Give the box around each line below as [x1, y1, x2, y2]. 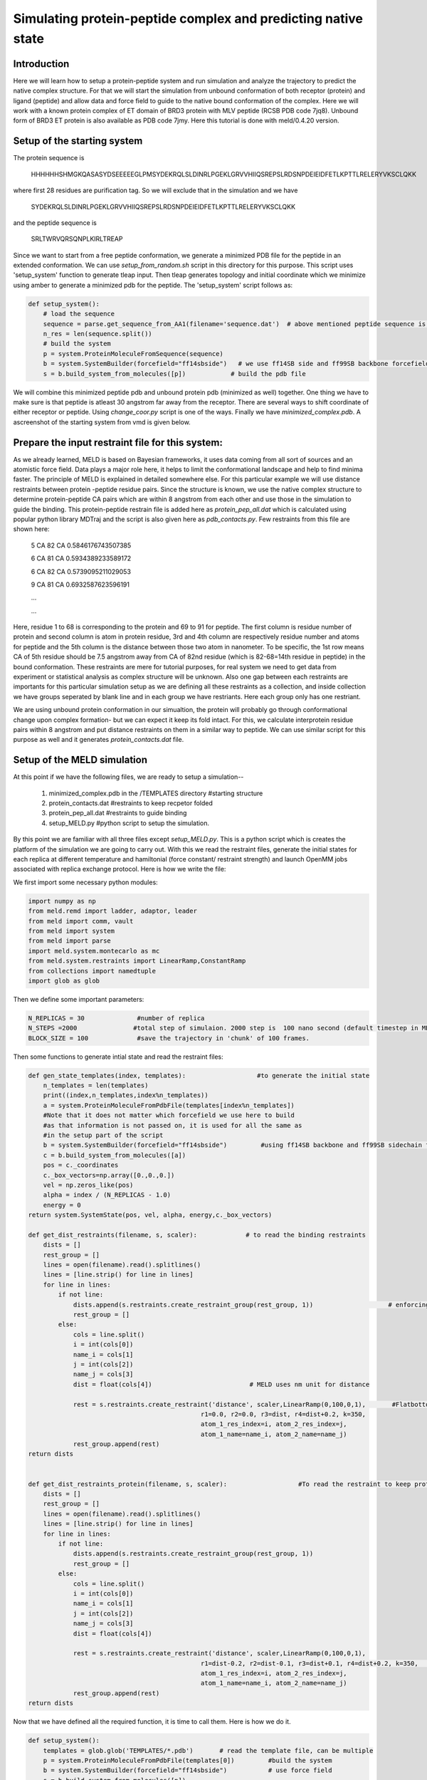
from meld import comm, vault [28, 917, 134, 925]
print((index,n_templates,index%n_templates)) [43, 1091, 209, 1099]
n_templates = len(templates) [43, 1082, 149, 1089]
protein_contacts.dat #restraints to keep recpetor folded [48, 799, 213, 807]
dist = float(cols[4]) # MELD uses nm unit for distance [73, 1380, 370, 1388]
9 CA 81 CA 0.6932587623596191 [31, 580, 130, 589]
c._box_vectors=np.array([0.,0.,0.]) [43, 1171, 175, 1179]
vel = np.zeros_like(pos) [43, 1180, 134, 1189]
